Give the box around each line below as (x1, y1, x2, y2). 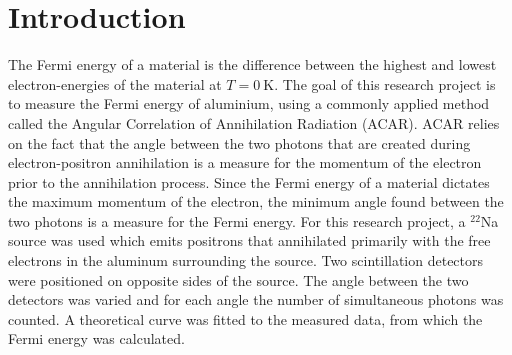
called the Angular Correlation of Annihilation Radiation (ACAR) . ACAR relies (8, 112, 500, 133)
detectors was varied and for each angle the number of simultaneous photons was (8, 289, 504, 310)
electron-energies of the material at (8, 73, 222, 94)
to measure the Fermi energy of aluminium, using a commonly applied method (8, 93, 490, 114)
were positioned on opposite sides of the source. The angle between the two (8, 269, 469, 290)
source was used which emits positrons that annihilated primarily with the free (8, 230, 491, 251)
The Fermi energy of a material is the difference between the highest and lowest (8, 54, 497, 75)
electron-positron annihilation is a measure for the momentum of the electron (8, 152, 482, 173)
